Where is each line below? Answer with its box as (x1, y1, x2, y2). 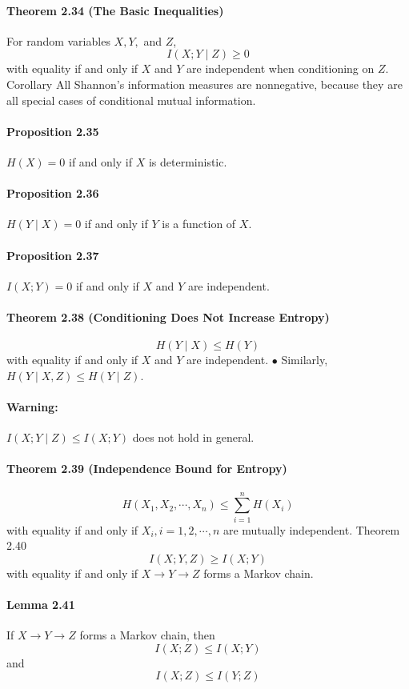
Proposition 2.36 (6, 185, 99, 202)
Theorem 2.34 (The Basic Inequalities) (6, 2, 224, 18)
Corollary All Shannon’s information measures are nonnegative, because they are (6, 75, 403, 92)
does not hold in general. (132, 429, 255, 446)
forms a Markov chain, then (79, 627, 215, 643)
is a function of (162, 215, 236, 232)
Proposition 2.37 (6, 246, 99, 263)
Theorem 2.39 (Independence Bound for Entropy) (6, 460, 287, 477)
